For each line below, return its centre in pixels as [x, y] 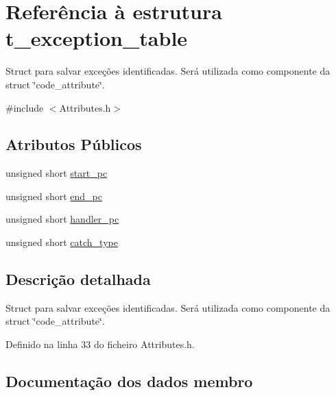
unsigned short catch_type [62, 242]
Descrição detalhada [78, 279]
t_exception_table [97, 38]
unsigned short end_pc [54, 196]
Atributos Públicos [74, 144]
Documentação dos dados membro [129, 381]
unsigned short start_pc [57, 173]
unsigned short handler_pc [62, 219]
